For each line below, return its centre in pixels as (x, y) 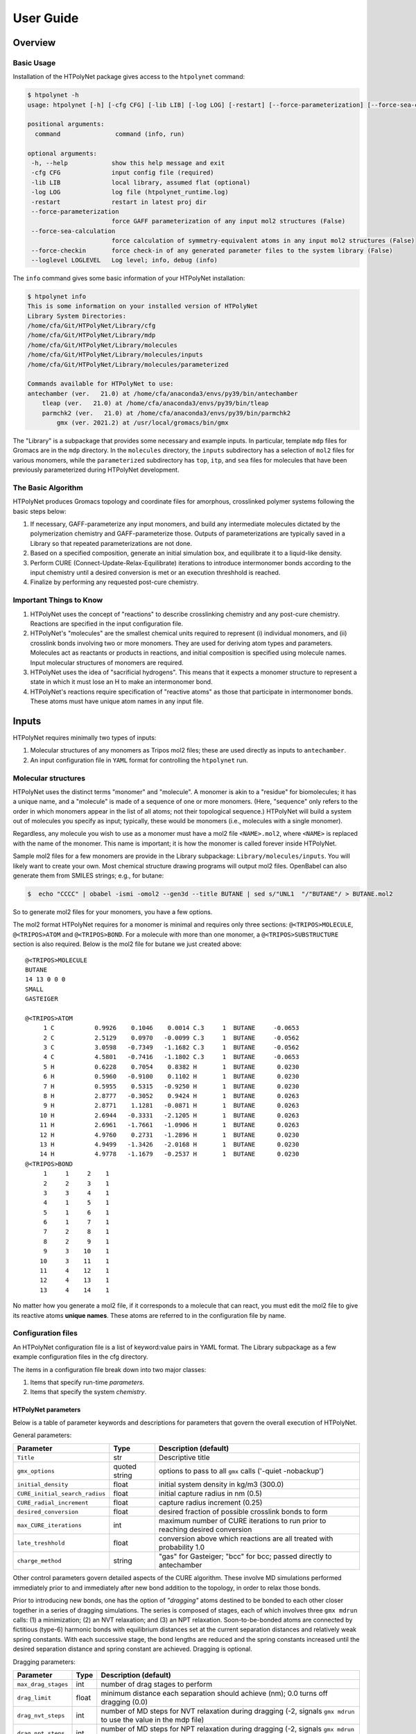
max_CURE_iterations (50, 1525)
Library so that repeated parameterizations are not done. (111, 543)
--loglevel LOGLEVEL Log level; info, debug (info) (124, 260)
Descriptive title (184, 1458)
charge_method (39, 1561)
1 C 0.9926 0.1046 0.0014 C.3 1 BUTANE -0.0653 (171, 1028)
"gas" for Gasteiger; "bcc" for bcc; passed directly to (245, 1556)
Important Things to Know (58, 600)
